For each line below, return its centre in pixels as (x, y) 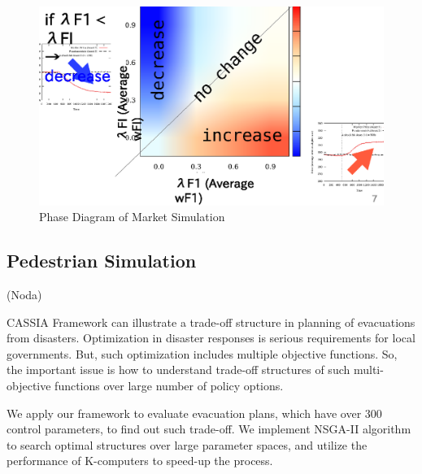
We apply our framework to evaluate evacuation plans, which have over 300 (194, 413)
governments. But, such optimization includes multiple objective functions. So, (202, 353)
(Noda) (24, 295)
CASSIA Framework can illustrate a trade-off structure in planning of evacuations (211, 322)
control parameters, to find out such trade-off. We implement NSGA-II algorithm (209, 429)
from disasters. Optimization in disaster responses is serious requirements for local (211, 338)
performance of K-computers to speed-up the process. (140, 461)
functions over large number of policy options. (169, 386)
